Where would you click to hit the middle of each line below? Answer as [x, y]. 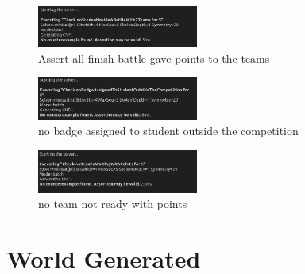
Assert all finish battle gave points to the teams [154, 58]
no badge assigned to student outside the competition [168, 131]
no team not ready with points [113, 204]
